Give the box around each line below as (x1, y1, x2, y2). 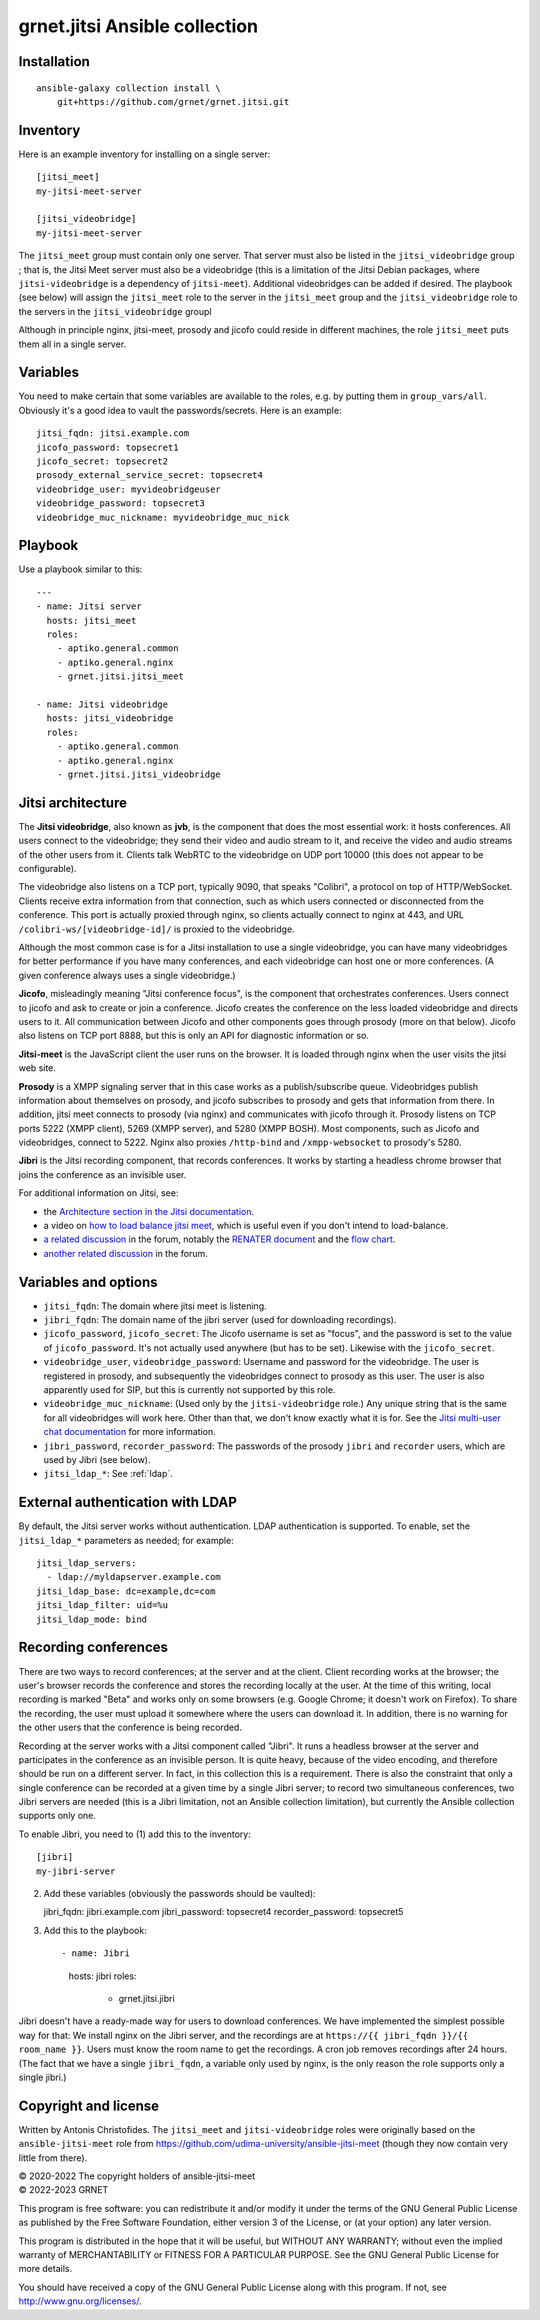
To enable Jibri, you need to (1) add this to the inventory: (18, 1828, 252, 1840)
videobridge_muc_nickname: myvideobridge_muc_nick (36, 511, 290, 523)
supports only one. (18, 1810, 97, 1822)
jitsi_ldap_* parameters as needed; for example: (18, 1534, 234, 1546)
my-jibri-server (36, 1865, 116, 1877)
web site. (18, 1062, 57, 1074)
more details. (18, 2263, 73, 2275)
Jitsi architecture (18, 794, 127, 811)
